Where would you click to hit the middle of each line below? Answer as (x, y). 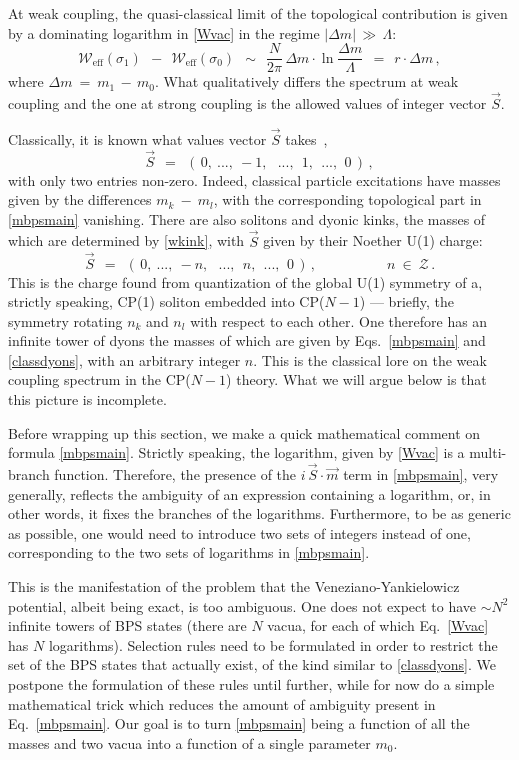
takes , (306, 138)
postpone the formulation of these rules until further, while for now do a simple (251, 684)
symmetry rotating (65, 320)
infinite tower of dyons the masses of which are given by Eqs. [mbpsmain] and (247, 340)
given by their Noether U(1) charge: (373, 240)
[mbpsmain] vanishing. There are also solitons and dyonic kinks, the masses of (247, 218)
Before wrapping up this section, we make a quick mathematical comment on (244, 432)
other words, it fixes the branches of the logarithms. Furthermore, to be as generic (259, 513)
